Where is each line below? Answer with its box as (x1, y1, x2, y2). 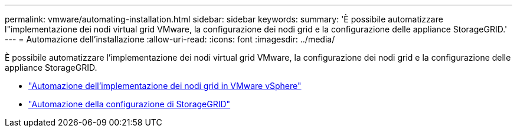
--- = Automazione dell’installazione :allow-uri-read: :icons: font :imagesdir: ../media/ (5, 34, 335, 44)
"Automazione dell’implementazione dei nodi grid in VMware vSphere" (28, 81, 302, 91)
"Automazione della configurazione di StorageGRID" (28, 99, 231, 109)
